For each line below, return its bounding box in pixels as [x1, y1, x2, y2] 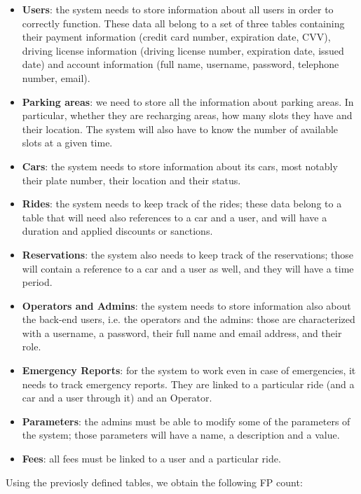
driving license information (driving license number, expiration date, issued [22, 43, 344, 57]
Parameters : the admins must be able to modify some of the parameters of [22, 413, 350, 428]
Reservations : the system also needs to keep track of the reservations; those [22, 247, 353, 261]
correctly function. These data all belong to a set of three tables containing [22, 15, 345, 30]
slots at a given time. [22, 135, 113, 150]
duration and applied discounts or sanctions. [22, 224, 213, 238]
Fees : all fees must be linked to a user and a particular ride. [22, 451, 281, 466]
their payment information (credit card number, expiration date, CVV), [22, 29, 331, 44]
